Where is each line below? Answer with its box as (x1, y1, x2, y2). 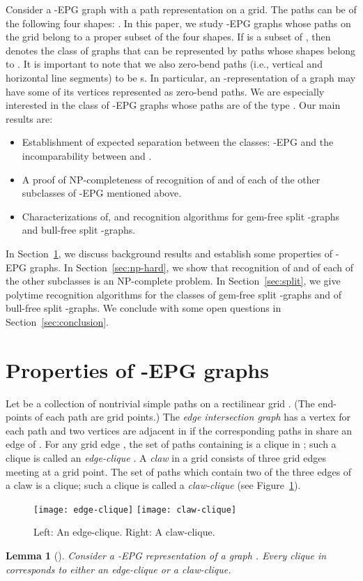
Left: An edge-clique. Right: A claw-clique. (33, 525, 215, 539)
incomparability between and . (22, 148, 152, 163)
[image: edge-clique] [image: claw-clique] (33, 504, 237, 515)
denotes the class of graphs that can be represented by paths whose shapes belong (6, 43, 356, 57)
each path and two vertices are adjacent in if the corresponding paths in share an (6, 423, 353, 437)
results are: (6, 111, 53, 126)
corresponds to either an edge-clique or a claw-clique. (6, 561, 231, 576)
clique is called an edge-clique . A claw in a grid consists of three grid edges (6, 450, 326, 465)
